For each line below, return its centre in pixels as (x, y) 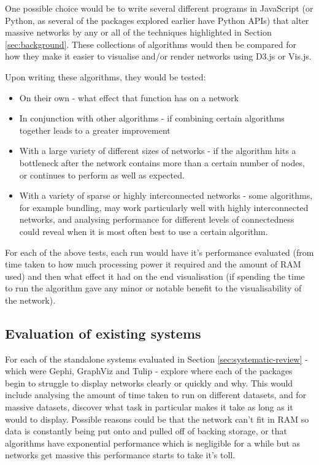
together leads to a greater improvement (95, 130)
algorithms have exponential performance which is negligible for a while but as (153, 443)
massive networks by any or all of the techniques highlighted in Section (138, 32)
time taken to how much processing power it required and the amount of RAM (153, 264)
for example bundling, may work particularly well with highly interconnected (164, 207)
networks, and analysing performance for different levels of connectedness (157, 219)
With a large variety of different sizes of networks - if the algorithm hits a (158, 151)
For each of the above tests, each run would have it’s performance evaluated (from (159, 252)
